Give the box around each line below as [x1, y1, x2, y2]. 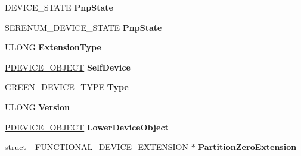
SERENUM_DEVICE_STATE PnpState [5, 21, 162, 33]
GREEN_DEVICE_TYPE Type [5, 81, 129, 93]
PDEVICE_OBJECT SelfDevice [5, 61, 131, 73]
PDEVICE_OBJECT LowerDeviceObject [5, 120, 169, 133]
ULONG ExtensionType [5, 41, 101, 53]
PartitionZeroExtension [198, 141, 297, 153]
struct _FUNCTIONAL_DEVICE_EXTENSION [5, 141, 188, 153]
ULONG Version [5, 100, 70, 113]
